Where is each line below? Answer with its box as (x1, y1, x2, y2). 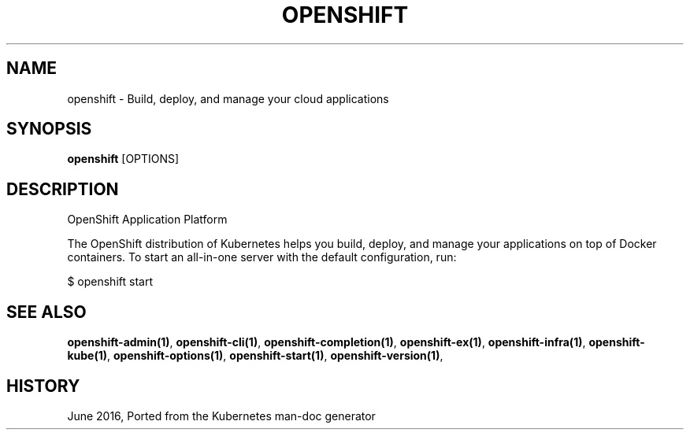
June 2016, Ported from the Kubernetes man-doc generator (67, 408, 376, 423)
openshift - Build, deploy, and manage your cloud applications (67, 91, 389, 105)
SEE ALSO (6, 301, 87, 322)
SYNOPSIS (6, 119, 92, 139)
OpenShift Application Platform (67, 212, 228, 227)
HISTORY (6, 375, 80, 396)
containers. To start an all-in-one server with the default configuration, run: (67, 250, 457, 264)
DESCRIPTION (6, 179, 119, 199)
